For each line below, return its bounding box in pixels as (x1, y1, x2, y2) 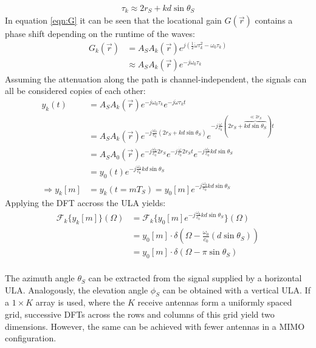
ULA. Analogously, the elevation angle (5, 283, 148, 296)
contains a (255, 14, 293, 27)
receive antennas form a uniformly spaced (137, 296, 292, 309)
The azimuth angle (5, 272, 75, 284)
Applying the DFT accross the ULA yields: (5, 196, 166, 209)
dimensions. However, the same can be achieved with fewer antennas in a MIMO (5, 320, 305, 332)
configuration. (5, 332, 57, 344)
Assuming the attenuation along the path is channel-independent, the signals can (5, 72, 307, 85)
